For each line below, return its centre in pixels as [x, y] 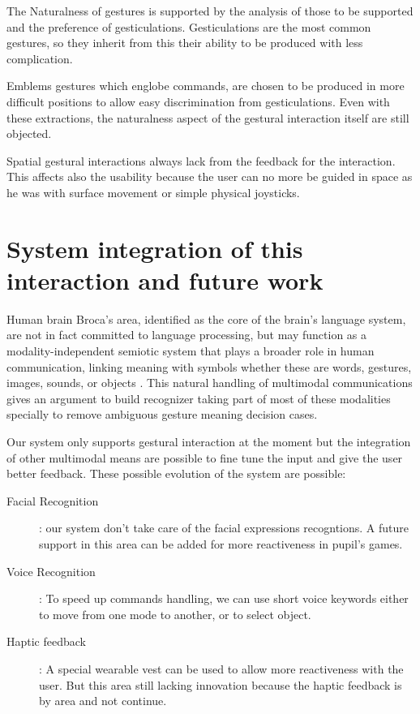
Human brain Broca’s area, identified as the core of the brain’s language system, [206, 318]
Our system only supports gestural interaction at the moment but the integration [209, 441]
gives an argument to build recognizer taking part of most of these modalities [199, 398]
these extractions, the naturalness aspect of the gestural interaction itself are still [208, 117]
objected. [29, 133]
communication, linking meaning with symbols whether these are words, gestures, [209, 366]
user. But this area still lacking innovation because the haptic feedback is [221, 684]
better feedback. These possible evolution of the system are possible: [176, 473]
